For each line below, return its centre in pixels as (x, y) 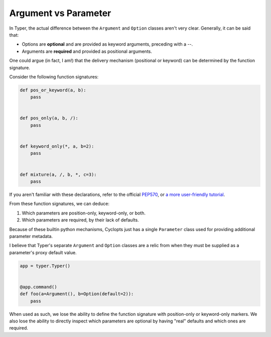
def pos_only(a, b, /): (49, 118)
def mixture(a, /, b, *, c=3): (58, 174)
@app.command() (38, 287)
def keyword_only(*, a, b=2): (57, 146)
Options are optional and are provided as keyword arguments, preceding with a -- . (107, 44)
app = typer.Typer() (45, 266)
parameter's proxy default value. (43, 252)
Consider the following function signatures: (54, 77)
